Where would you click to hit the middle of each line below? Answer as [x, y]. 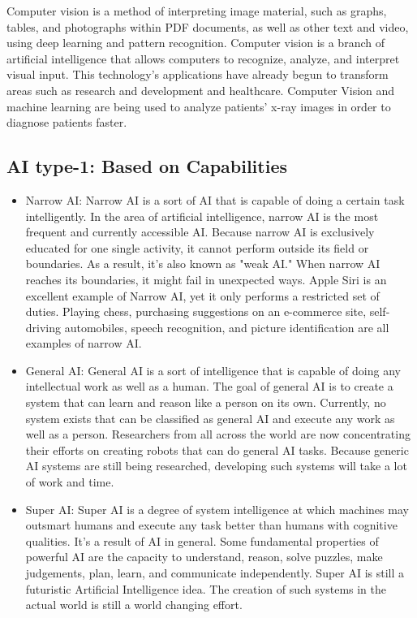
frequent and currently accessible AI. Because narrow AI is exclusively [200, 232]
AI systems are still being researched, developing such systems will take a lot [216, 466]
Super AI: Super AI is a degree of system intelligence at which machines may [217, 509]
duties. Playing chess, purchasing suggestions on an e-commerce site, [196, 311]
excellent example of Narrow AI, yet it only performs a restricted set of [202, 295]
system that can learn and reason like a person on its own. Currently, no [206, 402]
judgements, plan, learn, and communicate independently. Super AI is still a [215, 573]
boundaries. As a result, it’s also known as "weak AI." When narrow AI [203, 264]
